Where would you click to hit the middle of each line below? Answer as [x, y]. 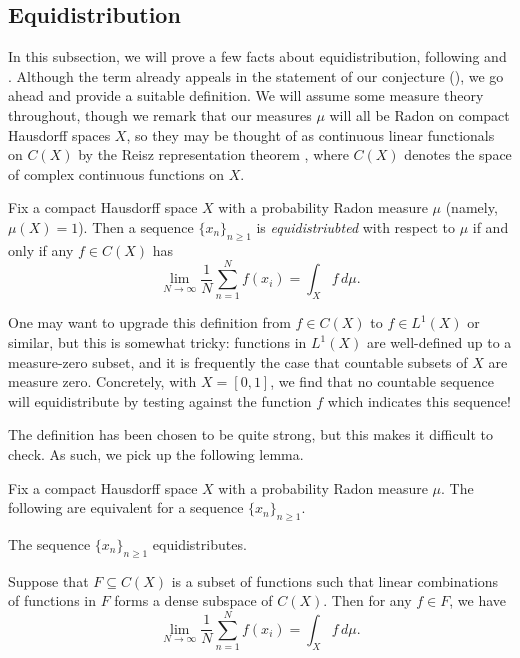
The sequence [49, 544]
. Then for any [367, 600]
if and [490, 226]
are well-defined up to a [439, 342]
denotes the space [458, 154]
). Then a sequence [136, 226]
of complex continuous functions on [116, 173]
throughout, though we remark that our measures [160, 114]
